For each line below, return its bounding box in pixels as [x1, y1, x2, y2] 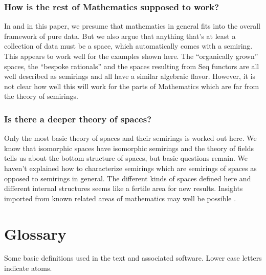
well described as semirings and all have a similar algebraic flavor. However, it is [4, 71, 256, 81]
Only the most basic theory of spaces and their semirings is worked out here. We [4, 133, 257, 143]
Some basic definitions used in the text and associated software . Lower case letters [4, 252, 262, 263]
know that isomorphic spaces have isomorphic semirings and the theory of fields [4, 142, 254, 153]
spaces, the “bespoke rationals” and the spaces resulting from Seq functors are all [4, 60, 259, 71]
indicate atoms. [4, 263, 52, 273]
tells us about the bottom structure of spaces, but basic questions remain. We [4, 153, 248, 163]
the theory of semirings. [4, 91, 78, 101]
